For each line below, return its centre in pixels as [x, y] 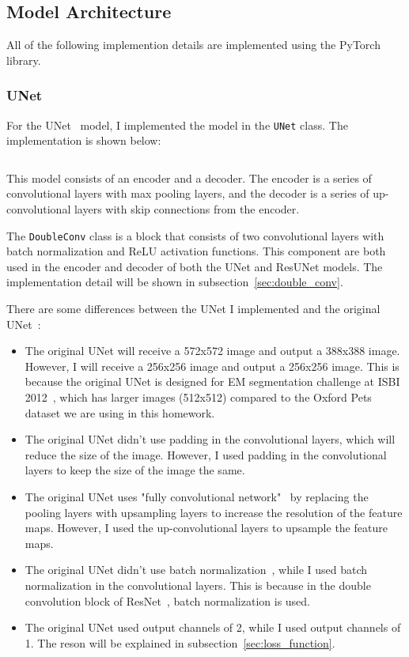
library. [24, 60]
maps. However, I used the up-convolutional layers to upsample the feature [206, 528]
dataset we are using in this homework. [120, 412]
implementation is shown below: [84, 140]
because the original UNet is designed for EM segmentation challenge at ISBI [212, 381]
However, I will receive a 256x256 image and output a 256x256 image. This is [212, 366]
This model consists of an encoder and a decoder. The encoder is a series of [189, 177]
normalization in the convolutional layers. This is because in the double [198, 585]
